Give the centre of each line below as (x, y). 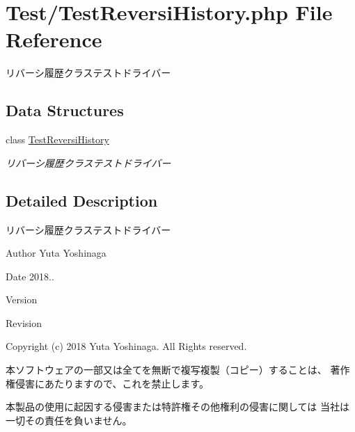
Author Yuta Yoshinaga (56, 253)
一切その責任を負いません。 (69, 420)
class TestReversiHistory (57, 139)
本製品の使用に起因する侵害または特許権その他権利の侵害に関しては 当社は (177, 407)
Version (22, 299)
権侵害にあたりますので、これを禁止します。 (108, 383)
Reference (54, 39)
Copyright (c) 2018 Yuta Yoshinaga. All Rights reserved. (126, 346)
